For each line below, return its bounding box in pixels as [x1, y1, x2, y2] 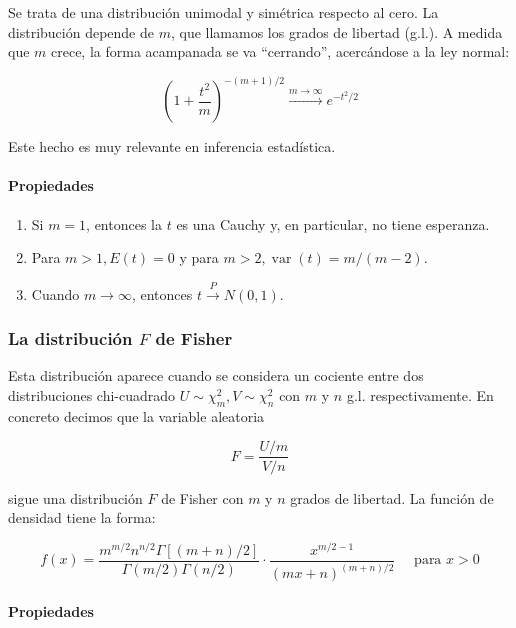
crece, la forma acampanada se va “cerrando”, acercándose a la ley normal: [51, 41, 510, 62]
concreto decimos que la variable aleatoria [8, 405, 265, 426]
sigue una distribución [8, 487, 143, 508]
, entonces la [86, 213, 162, 234]
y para [179, 247, 219, 268]
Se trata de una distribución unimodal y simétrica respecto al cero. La [8, 2, 439, 22]
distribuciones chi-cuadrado [8, 385, 176, 406]
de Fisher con [161, 487, 244, 508]
